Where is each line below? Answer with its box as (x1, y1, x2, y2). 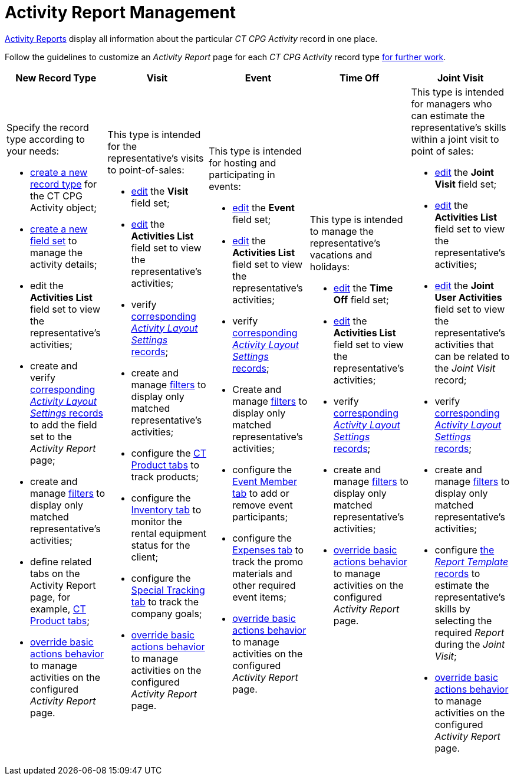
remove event (232, 499, 293, 511)
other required (232, 579, 296, 591)
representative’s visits (107, 152, 204, 164)
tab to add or (232, 487, 289, 499)
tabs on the (30, 567, 80, 579)
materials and (232, 567, 292, 579)
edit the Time (333, 281, 393, 294)
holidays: (309, 260, 350, 273)
